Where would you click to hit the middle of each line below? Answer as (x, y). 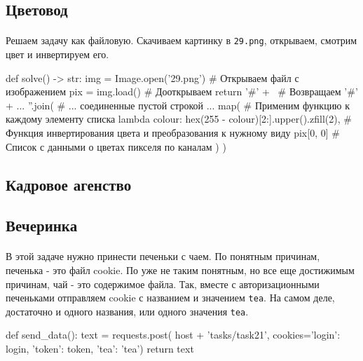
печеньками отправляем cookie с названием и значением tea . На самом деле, (170, 298)
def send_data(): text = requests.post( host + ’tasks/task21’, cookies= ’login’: (173, 335)
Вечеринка (42, 225)
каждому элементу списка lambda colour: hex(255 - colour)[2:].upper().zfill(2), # (179, 119)
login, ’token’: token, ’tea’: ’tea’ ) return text (100, 349)
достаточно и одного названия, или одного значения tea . (127, 311)
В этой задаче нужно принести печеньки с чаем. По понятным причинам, (163, 256)
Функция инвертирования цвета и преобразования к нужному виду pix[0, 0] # (173, 132)
